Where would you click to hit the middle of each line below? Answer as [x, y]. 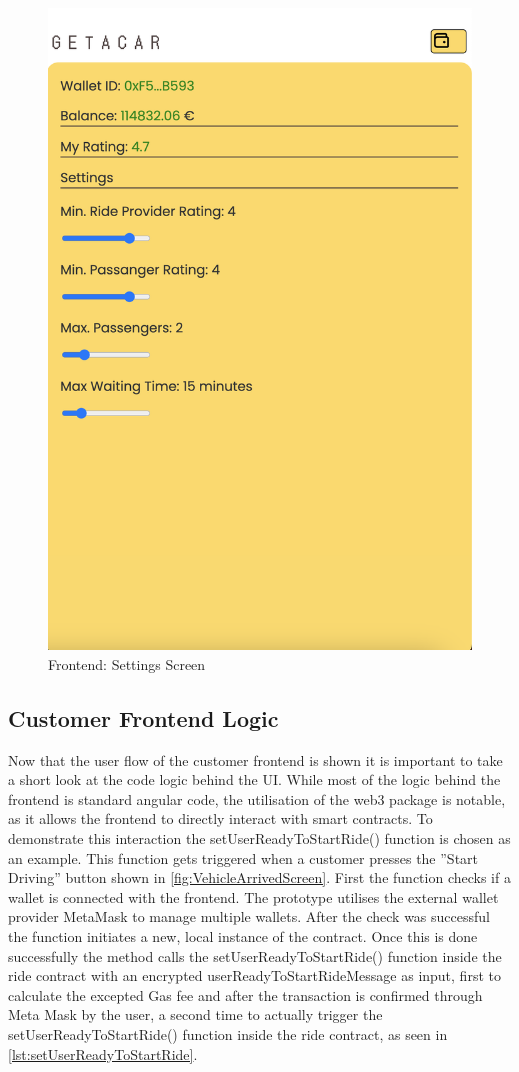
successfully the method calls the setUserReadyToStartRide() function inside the [255, 955]
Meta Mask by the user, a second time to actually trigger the [195, 1014]
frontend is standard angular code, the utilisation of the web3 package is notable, [257, 798]
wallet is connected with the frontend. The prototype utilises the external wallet [253, 896]
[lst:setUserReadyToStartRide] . [103, 1053]
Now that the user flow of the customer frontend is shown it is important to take [255, 759]
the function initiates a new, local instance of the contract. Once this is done [243, 936]
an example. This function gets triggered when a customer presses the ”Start [243, 857]
